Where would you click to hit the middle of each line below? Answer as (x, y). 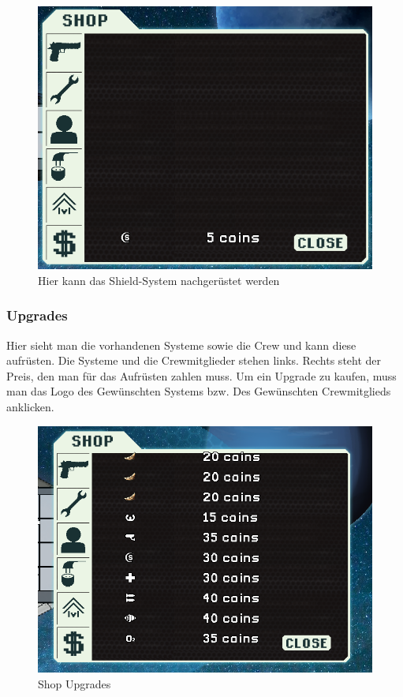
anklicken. (30, 406)
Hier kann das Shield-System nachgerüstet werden (159, 280)
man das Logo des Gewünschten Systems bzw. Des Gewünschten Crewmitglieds (199, 391)
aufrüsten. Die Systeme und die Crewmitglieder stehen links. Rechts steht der (194, 360)
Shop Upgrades (75, 683)
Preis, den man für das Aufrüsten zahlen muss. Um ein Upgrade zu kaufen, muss (201, 375)
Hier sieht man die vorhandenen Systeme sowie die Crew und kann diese (181, 345)
